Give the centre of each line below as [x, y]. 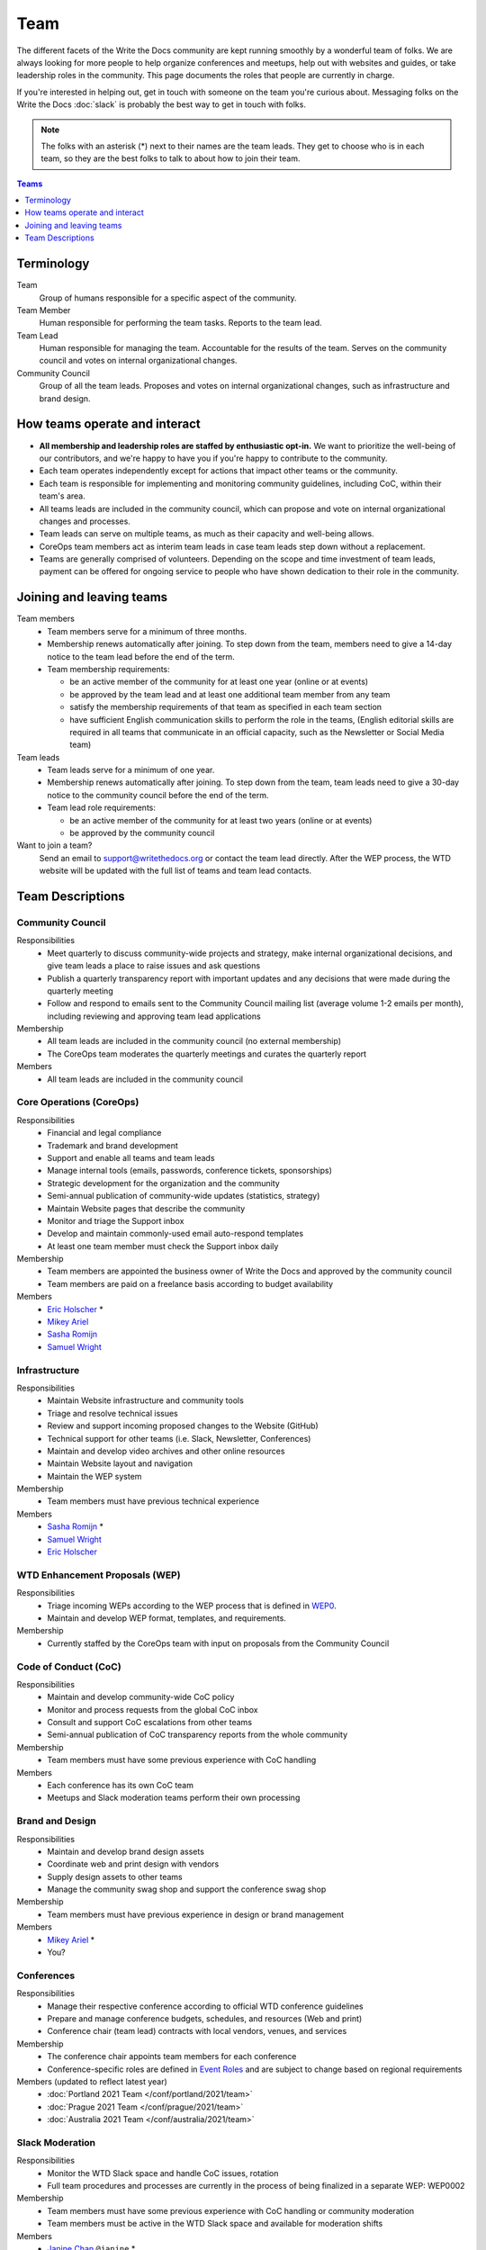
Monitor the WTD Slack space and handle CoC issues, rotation [163, 2173]
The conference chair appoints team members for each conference [172, 2056]
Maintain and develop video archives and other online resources [166, 1451]
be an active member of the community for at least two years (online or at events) [221, 820]
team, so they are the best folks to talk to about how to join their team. [171, 158]
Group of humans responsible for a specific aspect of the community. [168, 298]
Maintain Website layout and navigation [120, 1463]
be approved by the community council [142, 833]
